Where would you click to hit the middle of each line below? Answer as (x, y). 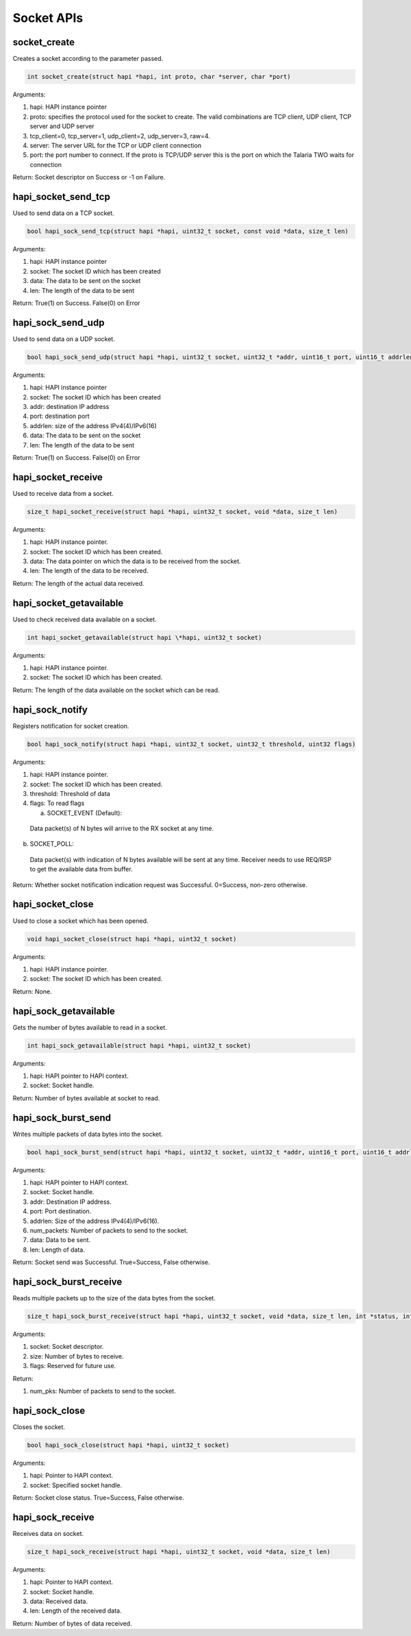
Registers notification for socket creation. (71, 726)
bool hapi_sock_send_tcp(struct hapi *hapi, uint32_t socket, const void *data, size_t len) (188, 232)
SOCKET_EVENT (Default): (85, 813)
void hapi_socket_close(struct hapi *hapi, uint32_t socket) (132, 939)
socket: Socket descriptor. (67, 1347)
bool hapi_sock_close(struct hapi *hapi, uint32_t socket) (128, 1445)
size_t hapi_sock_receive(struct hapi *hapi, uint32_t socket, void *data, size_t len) (179, 1551)
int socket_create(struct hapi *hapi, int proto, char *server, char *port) (159, 77)
